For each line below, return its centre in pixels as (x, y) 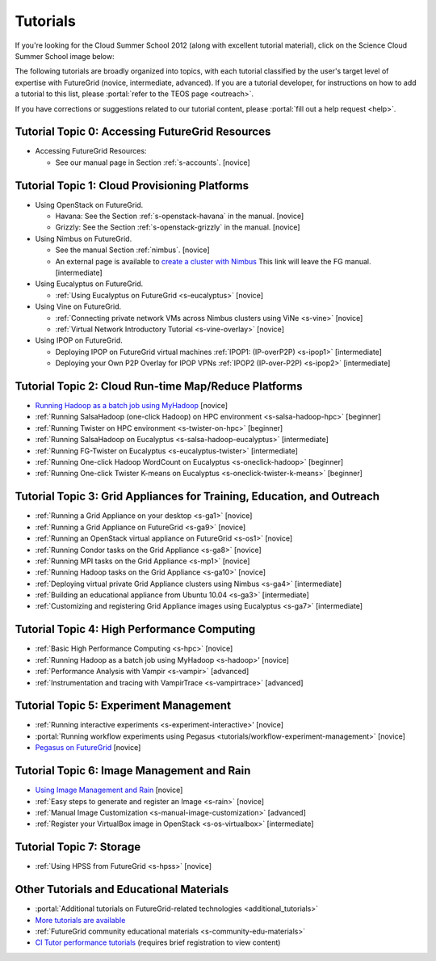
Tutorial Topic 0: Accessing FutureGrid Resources (143, 132)
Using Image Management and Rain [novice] (109, 790)
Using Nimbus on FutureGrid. (84, 238)
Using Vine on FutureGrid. (78, 306)
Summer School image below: (65, 56)
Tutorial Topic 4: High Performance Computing (135, 629)
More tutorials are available (80, 920)
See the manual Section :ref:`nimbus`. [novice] (132, 250)
